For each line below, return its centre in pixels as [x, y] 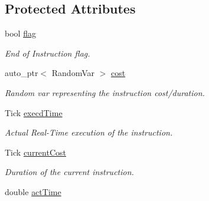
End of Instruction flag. [48, 53]
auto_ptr [22, 73]
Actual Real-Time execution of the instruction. [89, 132]
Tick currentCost [35, 152]
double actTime [33, 191]
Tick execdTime [34, 112]
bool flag [20, 33]
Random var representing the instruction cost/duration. [105, 92]
